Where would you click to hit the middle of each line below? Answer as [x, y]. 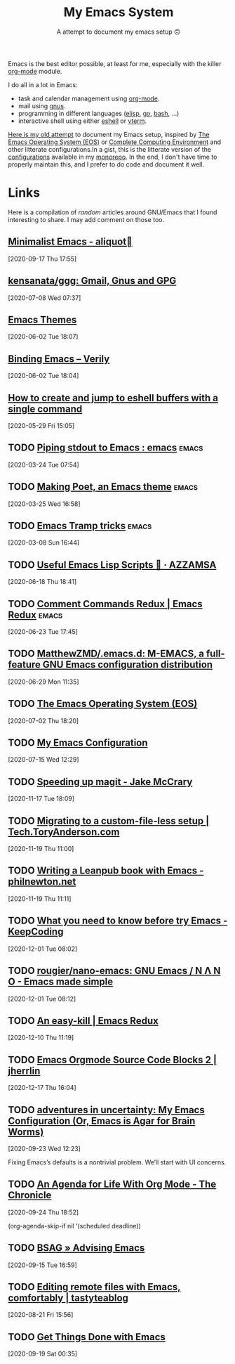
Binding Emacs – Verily [59, 359]
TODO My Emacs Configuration [78, 743]
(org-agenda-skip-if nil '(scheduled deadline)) [74, 1226]
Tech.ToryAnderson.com [64, 832]
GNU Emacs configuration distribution [128, 665]
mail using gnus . [42, 105]
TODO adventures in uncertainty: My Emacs [107, 1110]
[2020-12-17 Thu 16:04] [42, 1088]
